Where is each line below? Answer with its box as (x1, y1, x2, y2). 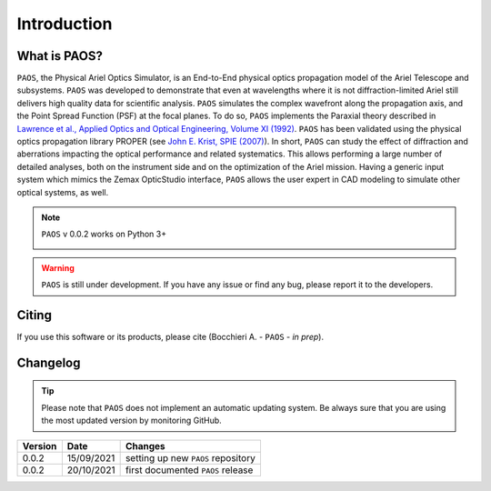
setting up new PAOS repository (125, 451, 256, 464)
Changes (125, 439, 165, 452)
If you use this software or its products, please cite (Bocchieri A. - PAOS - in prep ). (16, 332, 325, 343)
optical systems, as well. (16, 186, 109, 197)
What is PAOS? (16, 48, 104, 64)
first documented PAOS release (125, 464, 254, 476)
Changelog (16, 355, 81, 370)
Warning (41, 262, 75, 273)
